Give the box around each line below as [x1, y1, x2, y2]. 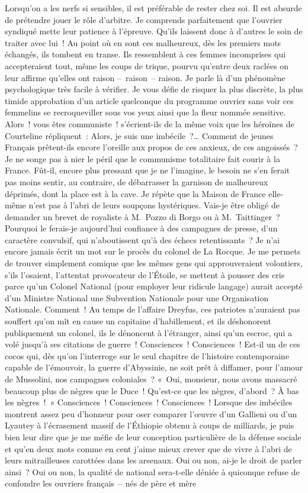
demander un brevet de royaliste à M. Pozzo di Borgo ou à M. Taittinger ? [5, 210, 280, 223]
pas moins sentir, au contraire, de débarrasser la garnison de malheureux [5, 175, 268, 188]
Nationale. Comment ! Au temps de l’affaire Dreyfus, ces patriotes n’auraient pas [5, 303, 300, 315]
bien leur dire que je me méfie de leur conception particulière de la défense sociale [5, 430, 301, 443]
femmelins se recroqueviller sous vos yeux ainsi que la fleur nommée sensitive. [5, 106, 286, 118]
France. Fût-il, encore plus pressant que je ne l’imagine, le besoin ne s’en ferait [5, 164, 290, 176]
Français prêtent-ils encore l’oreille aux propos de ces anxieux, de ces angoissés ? [5, 141, 298, 153]
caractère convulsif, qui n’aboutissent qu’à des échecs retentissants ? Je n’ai [5, 233, 280, 246]
